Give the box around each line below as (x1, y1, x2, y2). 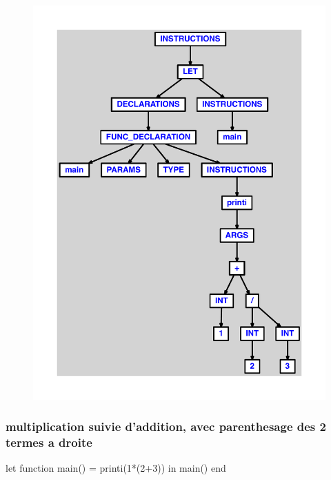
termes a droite (6, 433, 92, 450)
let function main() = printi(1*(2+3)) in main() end (6, 461, 226, 475)
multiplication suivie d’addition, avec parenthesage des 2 (6, 418, 326, 435)
